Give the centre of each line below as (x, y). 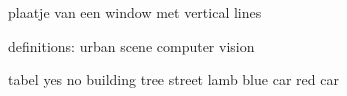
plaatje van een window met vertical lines (135, 12)
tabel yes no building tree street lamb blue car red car (173, 79)
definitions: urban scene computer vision (131, 45)
